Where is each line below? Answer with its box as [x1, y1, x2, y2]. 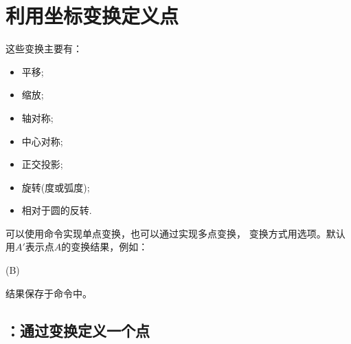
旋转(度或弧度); [21, 180, 90, 194]
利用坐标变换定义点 [5, 1, 179, 30]
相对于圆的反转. [21, 203, 92, 217]
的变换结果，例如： [61, 239, 148, 254]
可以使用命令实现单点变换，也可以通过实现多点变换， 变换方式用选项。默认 [5, 226, 346, 240]
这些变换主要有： [5, 41, 82, 56]
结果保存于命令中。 [5, 286, 92, 300]
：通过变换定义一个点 [5, 319, 150, 341]
